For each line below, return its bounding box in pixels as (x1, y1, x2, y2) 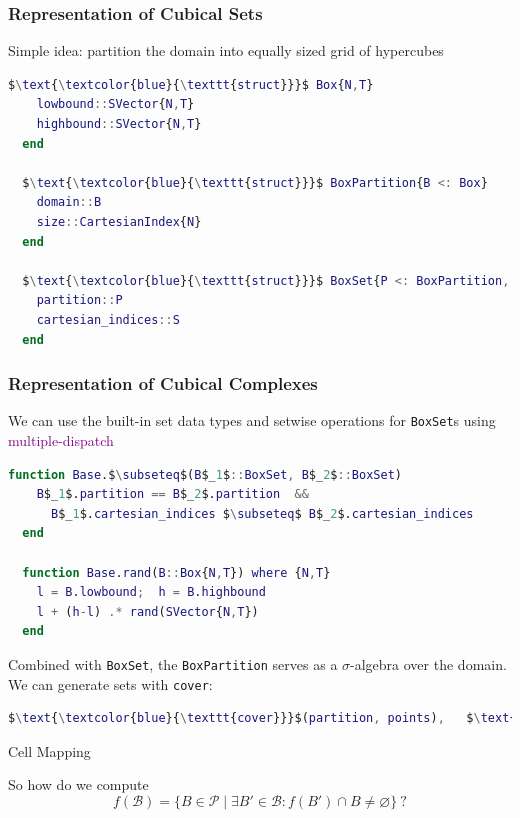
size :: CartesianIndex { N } (36, 214, 202, 229)
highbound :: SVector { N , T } (36, 117, 202, 131)
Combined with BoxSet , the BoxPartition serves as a (8, 653, 338, 674)
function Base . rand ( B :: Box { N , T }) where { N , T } (22, 565, 331, 580)
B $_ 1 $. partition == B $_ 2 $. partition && (36, 487, 309, 502)
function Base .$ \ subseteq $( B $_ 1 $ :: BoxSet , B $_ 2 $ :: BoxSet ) (8, 467, 402, 482)
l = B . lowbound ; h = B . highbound (36, 585, 266, 600)
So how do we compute (8, 774, 149, 795)
